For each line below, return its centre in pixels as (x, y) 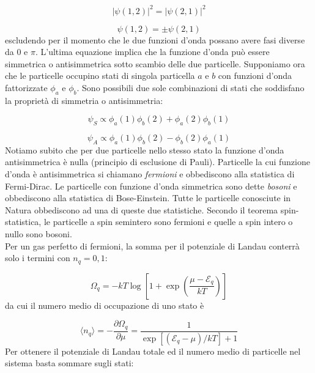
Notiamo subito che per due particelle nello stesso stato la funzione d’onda (145, 150)
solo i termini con (38, 258)
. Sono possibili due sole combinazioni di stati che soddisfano (191, 87)
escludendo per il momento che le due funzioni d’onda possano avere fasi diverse (155, 39)
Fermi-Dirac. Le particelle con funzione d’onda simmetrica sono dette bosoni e (151, 186)
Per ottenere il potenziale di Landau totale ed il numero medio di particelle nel (153, 351)
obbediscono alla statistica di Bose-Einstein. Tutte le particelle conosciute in (148, 198)
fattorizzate (26, 87)
